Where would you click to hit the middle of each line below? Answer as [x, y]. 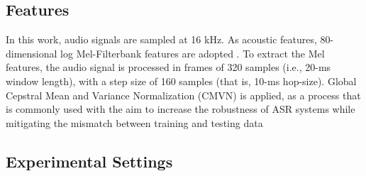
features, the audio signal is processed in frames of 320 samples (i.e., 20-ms [168, 67]
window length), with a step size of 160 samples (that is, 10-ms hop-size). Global [181, 81]
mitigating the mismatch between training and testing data [134, 122]
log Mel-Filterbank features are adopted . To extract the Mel [193, 53]
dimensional [32, 53]
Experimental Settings [89, 161]
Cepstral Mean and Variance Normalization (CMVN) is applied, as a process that [183, 95]
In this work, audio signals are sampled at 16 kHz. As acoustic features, [161, 39]
